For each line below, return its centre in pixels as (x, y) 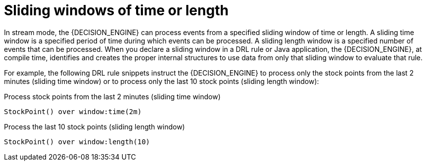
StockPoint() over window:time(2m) (73, 111)
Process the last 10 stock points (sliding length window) (95, 126)
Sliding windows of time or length (116, 10)
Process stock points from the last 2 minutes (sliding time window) (112, 96)
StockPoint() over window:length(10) (77, 142)
